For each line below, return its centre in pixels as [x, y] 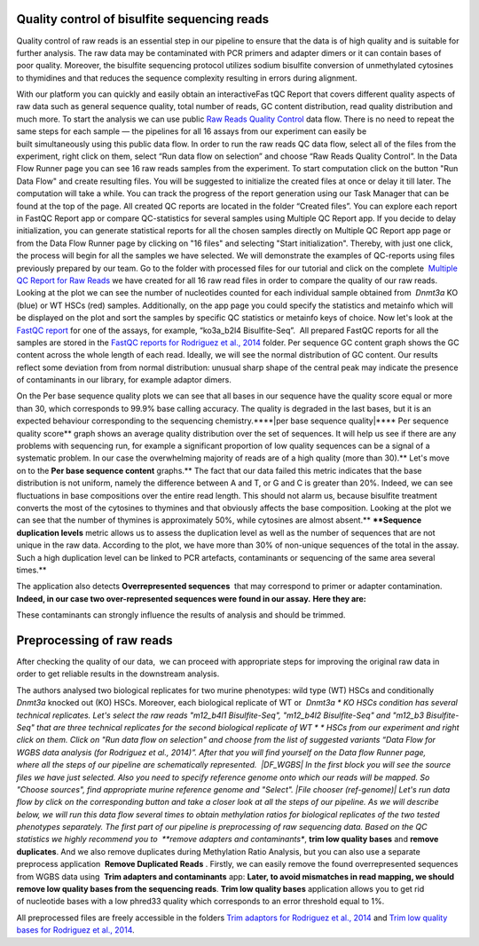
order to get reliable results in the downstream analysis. [118, 674]
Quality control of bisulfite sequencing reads [143, 19]
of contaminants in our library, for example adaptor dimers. [124, 380]
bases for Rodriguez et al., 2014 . [75, 930]
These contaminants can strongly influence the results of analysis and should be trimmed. [181, 615]
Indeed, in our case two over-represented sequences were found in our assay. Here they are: [192, 598]
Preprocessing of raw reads [94, 640]
